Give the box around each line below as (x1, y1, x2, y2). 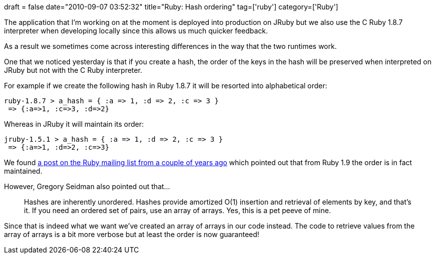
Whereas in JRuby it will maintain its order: (4, 120, 144, 128)
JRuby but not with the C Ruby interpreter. (4, 66, 142, 74)
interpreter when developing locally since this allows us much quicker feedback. (4, 26, 268, 35)
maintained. (4, 167, 42, 175)
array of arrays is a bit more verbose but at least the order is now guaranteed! (4, 230, 260, 239)
